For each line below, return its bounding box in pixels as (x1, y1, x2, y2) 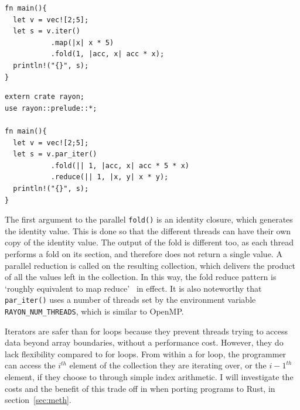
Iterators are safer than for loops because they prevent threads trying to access (5, 324, 288, 337)
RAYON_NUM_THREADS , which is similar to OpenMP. (5, 305, 184, 317)
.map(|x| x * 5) (50, 38, 114, 47)
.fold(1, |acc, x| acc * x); (50, 50, 165, 59)
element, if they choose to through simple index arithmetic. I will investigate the (5, 371, 294, 382)
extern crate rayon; (5, 93, 85, 101)
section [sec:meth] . (5, 394, 71, 406)
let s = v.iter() (13, 27, 80, 36)
